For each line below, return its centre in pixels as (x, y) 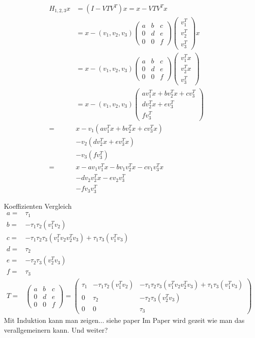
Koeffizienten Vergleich (38, 206)
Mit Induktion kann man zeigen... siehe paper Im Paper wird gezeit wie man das (124, 320)
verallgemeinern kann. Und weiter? (56, 330)
